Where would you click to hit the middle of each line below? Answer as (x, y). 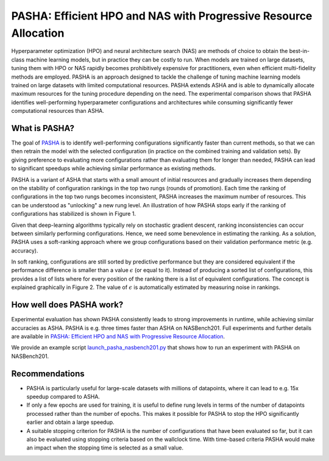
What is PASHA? (43, 128)
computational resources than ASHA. (58, 111)
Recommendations (48, 373)
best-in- (299, 51)
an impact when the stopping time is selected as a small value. (105, 448)
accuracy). (25, 251)
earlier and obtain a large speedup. (71, 422)
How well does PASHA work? (67, 305)
